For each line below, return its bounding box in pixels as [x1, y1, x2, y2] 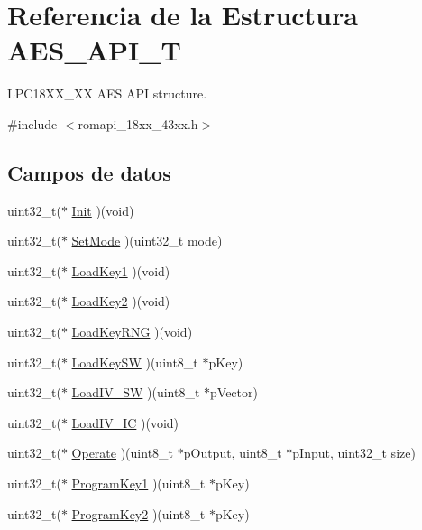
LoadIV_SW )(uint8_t [71, 383, 200, 402]
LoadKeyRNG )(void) [71, 322, 193, 341]
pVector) [210, 383, 258, 402]
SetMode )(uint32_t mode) [71, 231, 223, 250]
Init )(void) [71, 200, 134, 219]
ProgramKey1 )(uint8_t [71, 474, 206, 493]
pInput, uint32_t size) [292, 443, 416, 462]
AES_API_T [7, 32, 182, 69]
